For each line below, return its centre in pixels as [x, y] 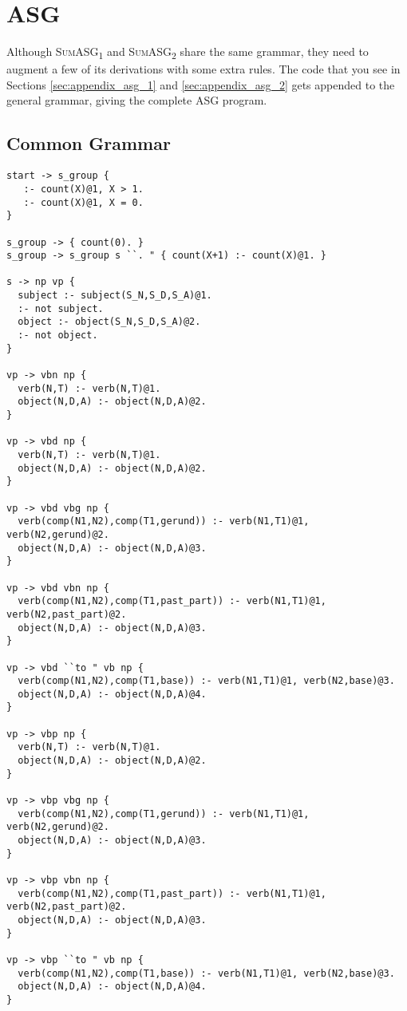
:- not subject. [61, 308]
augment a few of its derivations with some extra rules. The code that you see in [203, 69]
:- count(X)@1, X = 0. [83, 202]
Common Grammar [89, 143]
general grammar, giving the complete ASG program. [137, 100]
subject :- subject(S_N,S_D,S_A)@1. [115, 296]
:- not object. [58, 336]
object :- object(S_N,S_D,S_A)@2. [109, 322]
